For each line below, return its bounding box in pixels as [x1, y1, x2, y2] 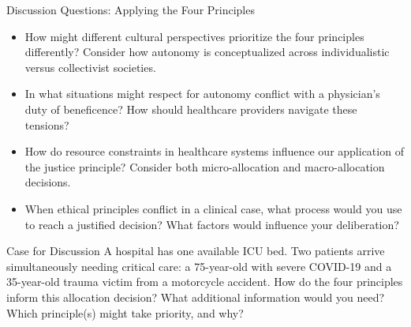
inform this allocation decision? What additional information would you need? [6, 288, 385, 305]
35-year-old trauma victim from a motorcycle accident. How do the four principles [6, 273, 403, 290]
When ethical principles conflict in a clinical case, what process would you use [24, 200, 402, 216]
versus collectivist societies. [24, 58, 156, 75]
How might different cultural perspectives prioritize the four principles [24, 28, 364, 44]
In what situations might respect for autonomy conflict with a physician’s [24, 85, 380, 102]
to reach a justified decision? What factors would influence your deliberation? [24, 216, 399, 232]
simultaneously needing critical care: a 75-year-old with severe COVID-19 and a [6, 257, 392, 274]
